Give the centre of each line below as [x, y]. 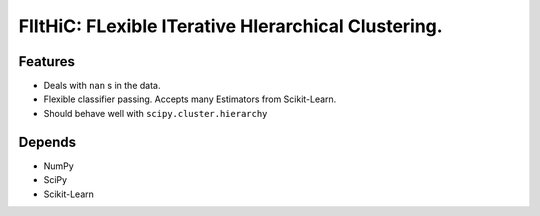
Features [46, 61]
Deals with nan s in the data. [102, 86]
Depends [47, 141]
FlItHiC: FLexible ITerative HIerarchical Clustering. [231, 26]
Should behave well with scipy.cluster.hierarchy [155, 113]
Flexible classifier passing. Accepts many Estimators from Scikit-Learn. [190, 99]
